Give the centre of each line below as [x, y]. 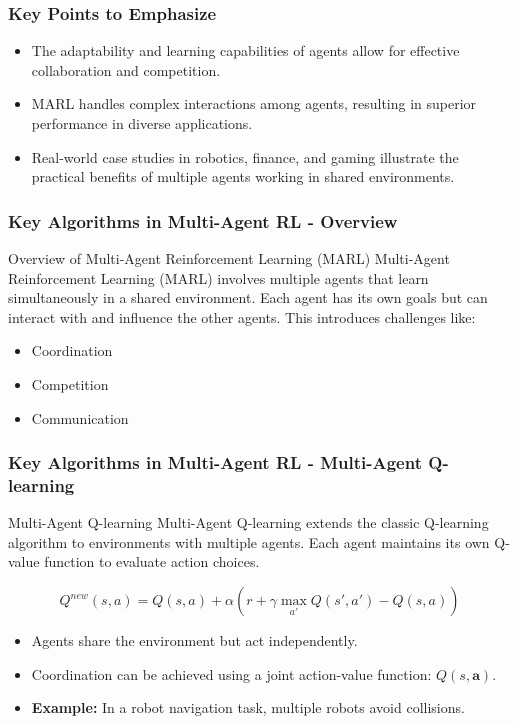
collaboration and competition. [126, 69]
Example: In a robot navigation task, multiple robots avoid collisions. [248, 707]
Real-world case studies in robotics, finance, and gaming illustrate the [245, 156]
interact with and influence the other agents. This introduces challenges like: [242, 316]
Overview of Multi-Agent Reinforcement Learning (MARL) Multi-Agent [229, 258]
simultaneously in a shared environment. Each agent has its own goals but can [248, 297]
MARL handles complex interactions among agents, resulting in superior [254, 103]
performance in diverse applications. [142, 123]
